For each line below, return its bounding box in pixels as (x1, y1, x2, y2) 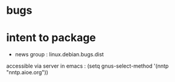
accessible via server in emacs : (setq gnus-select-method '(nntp (6, 62, 169, 69)
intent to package (6, 31, 97, 45)
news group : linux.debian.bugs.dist (14, 51, 104, 58)
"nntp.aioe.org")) (6, 69, 48, 76)
